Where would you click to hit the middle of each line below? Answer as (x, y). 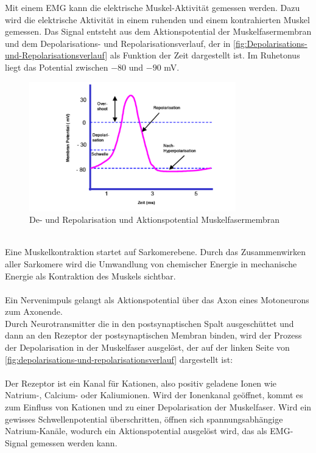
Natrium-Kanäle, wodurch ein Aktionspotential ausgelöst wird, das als (136, 431)
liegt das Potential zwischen (57, 67)
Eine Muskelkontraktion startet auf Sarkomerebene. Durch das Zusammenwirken (156, 252)
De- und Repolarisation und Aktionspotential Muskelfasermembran (155, 219)
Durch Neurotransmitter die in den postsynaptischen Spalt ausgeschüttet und (149, 323)
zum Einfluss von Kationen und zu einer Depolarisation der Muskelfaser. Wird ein (158, 407)
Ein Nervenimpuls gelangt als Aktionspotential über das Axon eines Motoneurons (157, 299)
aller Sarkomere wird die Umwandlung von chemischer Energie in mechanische (151, 263)
